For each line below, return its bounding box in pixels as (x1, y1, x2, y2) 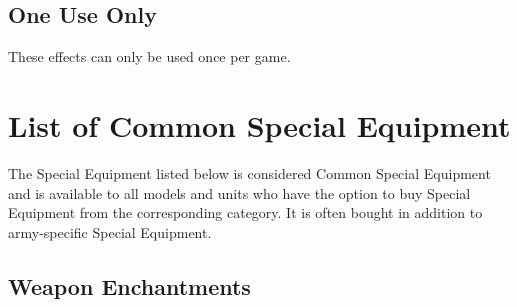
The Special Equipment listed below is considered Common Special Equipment (8, 162, 491, 183)
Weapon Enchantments (8, 270, 251, 301)
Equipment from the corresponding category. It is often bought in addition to (8, 202, 483, 223)
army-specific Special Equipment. (8, 221, 212, 242)
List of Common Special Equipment (8, 104, 511, 145)
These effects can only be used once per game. (8, 46, 291, 67)
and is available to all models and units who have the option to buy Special (8, 182, 471, 203)
